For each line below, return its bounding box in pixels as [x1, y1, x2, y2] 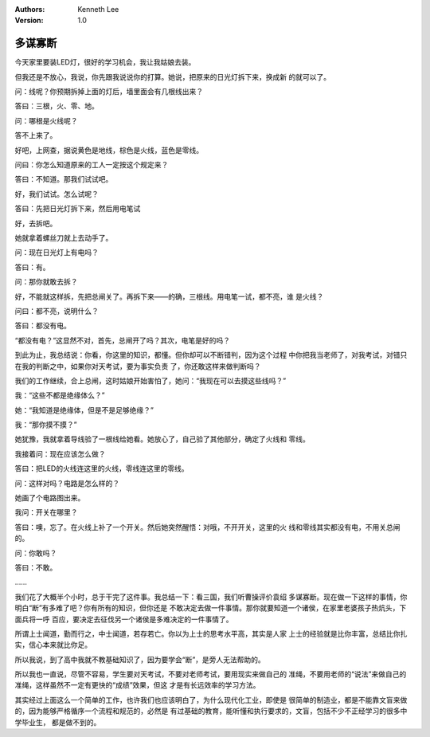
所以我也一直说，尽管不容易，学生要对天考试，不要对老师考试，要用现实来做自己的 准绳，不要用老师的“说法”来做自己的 [14, 669, 407, 679]
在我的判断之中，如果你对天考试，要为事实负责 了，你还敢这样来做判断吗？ [14, 361, 261, 370]
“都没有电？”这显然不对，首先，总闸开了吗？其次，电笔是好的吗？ [14, 335, 231, 345]
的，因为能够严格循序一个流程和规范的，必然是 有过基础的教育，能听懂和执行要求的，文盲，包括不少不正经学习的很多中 [14, 706, 408, 716]
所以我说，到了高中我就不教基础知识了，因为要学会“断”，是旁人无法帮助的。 [14, 654, 266, 664]
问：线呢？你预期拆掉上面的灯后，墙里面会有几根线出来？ [14, 87, 203, 96]
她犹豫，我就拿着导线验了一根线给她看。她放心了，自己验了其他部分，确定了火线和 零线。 [14, 434, 310, 444]
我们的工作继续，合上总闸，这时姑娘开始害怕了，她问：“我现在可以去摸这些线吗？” [14, 375, 287, 386]
